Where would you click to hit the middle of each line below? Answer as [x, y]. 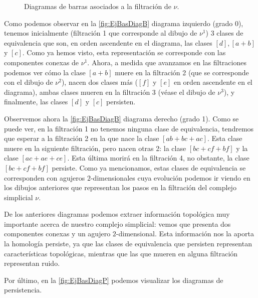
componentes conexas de [42, 62]
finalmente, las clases [36, 102]
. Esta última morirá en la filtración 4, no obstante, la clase [158, 158]
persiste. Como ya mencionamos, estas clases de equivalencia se [149, 167]
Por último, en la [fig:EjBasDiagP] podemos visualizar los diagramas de [114, 280]
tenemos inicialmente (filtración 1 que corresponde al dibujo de [101, 33]
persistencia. [23, 290]
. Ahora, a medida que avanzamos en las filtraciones [167, 62]
